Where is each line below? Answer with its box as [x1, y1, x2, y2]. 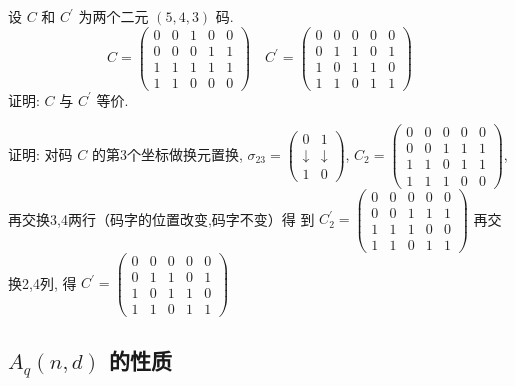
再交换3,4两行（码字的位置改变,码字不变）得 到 [8, 208, 315, 229]
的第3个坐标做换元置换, [91, 143, 243, 164]
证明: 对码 [8, 143, 73, 164]
